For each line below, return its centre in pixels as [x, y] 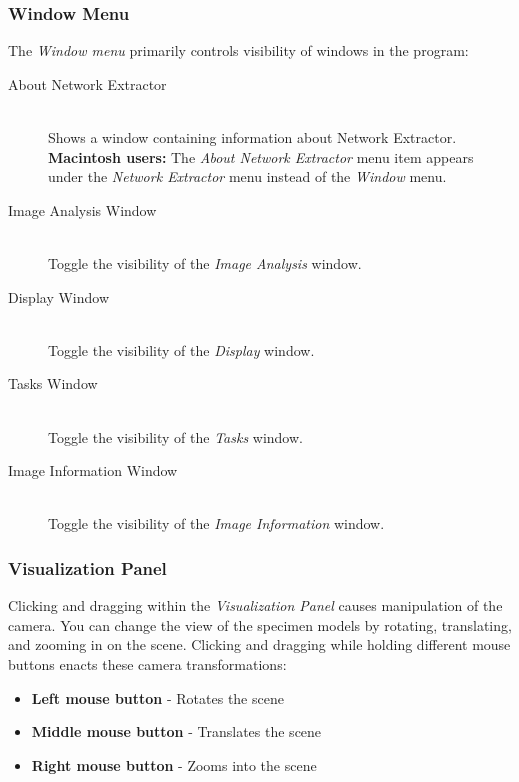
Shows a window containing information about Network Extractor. [252, 137]
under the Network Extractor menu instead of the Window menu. [247, 176]
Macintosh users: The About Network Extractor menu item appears [261, 156]
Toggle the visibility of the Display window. [181, 349]
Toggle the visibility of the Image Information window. [216, 523]
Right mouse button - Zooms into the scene [174, 764]
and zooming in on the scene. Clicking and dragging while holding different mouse [259, 644]
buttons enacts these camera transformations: [147, 663]
